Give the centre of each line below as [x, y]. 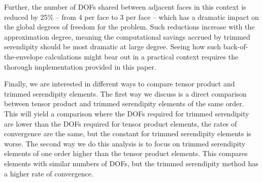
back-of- [236, 47]
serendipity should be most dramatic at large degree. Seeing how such [113, 47]
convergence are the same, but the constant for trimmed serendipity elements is [128, 133]
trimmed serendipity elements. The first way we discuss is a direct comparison [125, 93]
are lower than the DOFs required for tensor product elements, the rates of [121, 123]
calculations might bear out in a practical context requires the [142, 56]
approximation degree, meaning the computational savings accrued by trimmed [127, 36]
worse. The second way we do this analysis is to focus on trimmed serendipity [125, 143]
